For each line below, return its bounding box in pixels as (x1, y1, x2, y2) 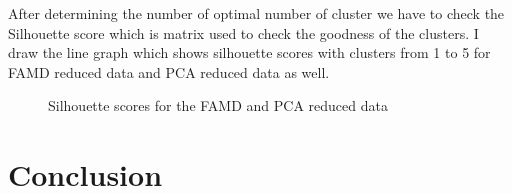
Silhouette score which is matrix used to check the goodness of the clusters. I (8, 22, 479, 43)
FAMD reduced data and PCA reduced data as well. (8, 61, 330, 82)
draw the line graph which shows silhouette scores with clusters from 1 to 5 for (8, 42, 491, 63)
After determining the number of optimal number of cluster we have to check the (8, 3, 505, 23)
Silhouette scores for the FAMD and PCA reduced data (48, 95, 388, 116)
